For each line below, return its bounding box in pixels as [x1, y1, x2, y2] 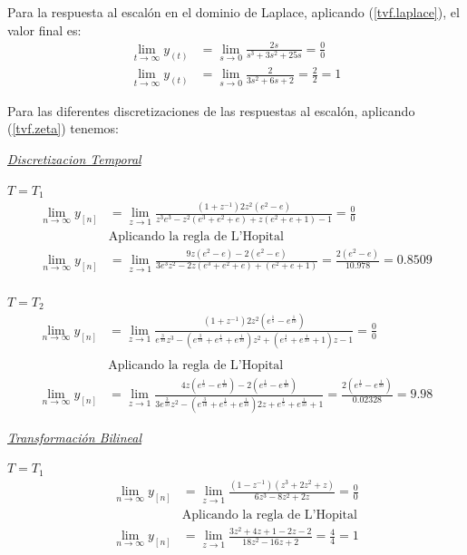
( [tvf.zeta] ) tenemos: [7, 119, 119, 138]
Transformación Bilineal [7, 427, 141, 446]
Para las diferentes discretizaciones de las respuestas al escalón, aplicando [7, 101, 415, 120]
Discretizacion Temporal [7, 149, 141, 168]
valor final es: [7, 20, 82, 39]
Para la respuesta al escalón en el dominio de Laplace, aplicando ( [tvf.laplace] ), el [7, 3, 460, 21]
